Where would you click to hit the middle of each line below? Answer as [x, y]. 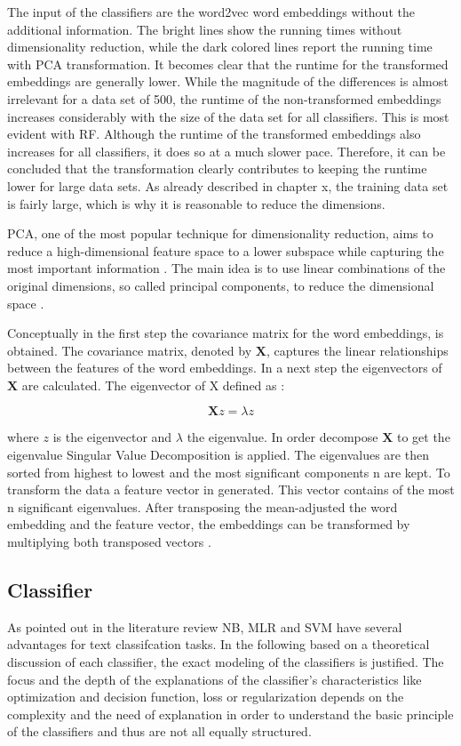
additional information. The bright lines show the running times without [205, 29]
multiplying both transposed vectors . [109, 542]
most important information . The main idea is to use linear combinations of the [227, 268]
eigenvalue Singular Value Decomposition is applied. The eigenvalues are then [218, 455]
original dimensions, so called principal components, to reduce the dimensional [221, 285]
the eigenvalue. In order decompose [282, 437]
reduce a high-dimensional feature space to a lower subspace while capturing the [226, 250]
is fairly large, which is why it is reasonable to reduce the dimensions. [196, 203]
